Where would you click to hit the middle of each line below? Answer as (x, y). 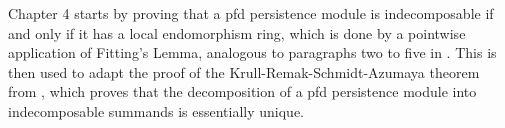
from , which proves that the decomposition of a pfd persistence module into (242, 91)
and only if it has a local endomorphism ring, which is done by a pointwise (237, 32)
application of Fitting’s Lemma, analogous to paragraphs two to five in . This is (252, 52)
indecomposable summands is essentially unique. (156, 110)
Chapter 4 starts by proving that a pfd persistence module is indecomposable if (251, 13)
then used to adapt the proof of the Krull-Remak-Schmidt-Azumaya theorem (244, 71)
